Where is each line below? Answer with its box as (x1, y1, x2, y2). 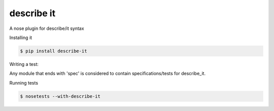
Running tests (9, 80, 38, 86)
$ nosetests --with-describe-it (20, 93, 101, 99)
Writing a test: (9, 61, 39, 67)
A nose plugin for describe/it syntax (9, 25, 84, 31)
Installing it (9, 34, 32, 41)
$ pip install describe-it (20, 48, 87, 54)
